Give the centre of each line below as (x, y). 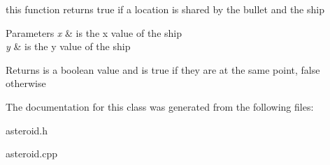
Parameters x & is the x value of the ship (94, 32)
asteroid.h (27, 130)
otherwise (26, 83)
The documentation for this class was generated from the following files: (160, 106)
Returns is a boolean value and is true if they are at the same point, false (163, 69)
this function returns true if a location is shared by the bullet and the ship (165, 9)
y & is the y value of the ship (68, 46)
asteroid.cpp (32, 154)
